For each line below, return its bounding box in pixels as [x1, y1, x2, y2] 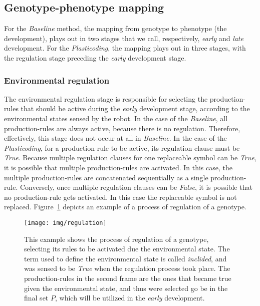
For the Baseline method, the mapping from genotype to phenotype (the [4, 23, 227, 34]
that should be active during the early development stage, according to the [21, 103, 250, 114]
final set [24, 292, 49, 303]
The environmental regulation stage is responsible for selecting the [4, 93, 208, 104]
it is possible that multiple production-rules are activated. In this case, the [4, 162, 232, 172]
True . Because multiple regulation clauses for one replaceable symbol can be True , [4, 152, 256, 163]
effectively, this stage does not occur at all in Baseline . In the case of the [4, 133, 227, 143]
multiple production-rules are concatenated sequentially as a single [4, 172, 208, 182]
